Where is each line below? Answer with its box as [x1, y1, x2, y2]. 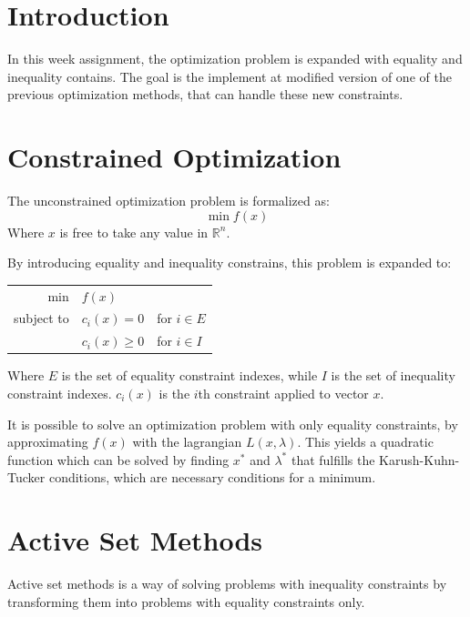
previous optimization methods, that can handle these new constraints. [7, 85, 404, 104]
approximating [7, 432, 88, 451]
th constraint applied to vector [198, 383, 369, 402]
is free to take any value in [59, 222, 209, 241]
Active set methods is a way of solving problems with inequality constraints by [7, 574, 447, 593]
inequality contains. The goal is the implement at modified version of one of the [7, 66, 452, 86]
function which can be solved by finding [7, 450, 230, 469]
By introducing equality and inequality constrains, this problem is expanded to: [7, 253, 452, 272]
